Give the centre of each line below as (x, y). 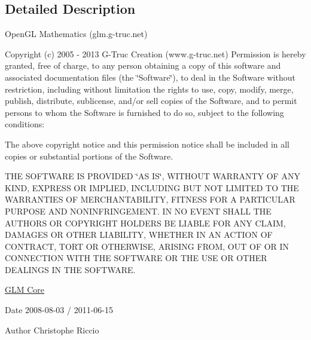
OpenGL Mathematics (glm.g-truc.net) (76, 34)
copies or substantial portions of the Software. (89, 156)
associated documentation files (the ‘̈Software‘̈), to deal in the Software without (150, 77)
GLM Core (25, 290)
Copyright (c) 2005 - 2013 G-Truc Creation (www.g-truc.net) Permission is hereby (155, 53)
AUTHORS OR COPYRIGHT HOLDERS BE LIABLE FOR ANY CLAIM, (145, 223)
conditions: (25, 124)
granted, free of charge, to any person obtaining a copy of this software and (143, 65)
